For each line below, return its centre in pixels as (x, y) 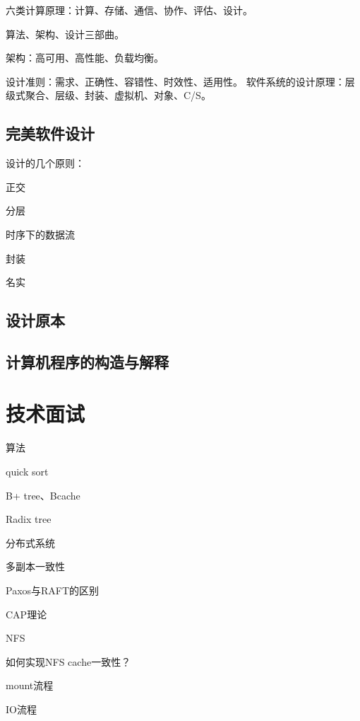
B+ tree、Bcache (43, 495)
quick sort (27, 472)
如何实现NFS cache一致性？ (68, 661)
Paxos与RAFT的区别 (53, 590)
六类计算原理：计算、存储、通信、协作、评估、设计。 (129, 10)
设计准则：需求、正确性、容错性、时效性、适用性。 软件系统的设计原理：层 (180, 81)
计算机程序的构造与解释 (87, 361)
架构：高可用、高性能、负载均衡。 (85, 58)
